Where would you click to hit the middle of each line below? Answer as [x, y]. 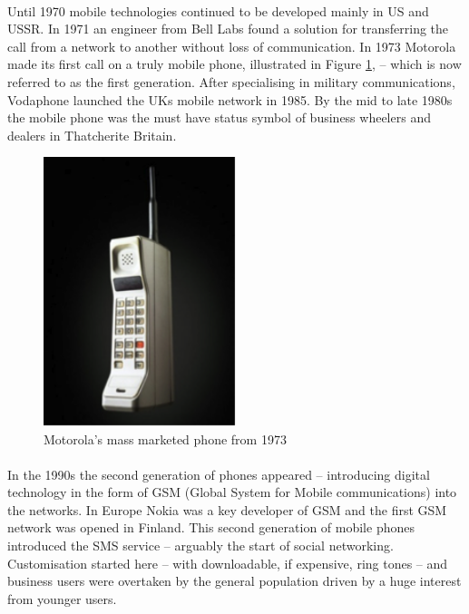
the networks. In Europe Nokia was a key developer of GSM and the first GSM [227, 509]
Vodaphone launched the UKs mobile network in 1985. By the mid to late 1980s [230, 99]
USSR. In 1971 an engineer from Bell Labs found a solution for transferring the [228, 29]
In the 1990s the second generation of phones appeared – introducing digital [219, 474]
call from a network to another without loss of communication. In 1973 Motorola [232, 46]
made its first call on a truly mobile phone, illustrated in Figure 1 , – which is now [234, 64]
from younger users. [62, 598]
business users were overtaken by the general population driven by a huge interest [234, 581]
